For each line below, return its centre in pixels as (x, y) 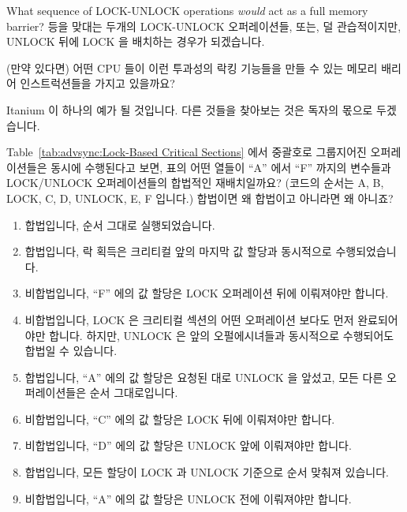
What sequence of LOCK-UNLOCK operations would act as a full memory (187, 10)
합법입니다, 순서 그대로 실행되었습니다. (120, 224)
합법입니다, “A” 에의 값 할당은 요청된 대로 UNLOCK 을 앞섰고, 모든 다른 (204, 377)
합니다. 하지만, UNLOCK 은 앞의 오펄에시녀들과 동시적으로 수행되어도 (222, 335)
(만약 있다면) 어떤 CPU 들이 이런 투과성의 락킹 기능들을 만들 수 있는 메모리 (192, 67)
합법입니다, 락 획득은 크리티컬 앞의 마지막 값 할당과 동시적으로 (178, 251)
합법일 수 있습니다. (71, 351)
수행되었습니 (366, 251)
